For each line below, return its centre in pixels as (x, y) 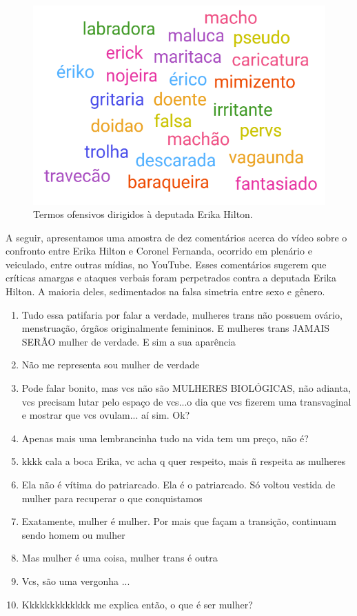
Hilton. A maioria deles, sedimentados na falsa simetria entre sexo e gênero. (165, 291)
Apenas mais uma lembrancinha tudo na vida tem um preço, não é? (165, 438)
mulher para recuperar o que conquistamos (112, 498)
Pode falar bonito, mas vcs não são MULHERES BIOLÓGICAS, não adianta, (186, 388)
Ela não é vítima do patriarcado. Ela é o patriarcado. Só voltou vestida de (178, 485)
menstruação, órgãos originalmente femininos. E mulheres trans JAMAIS (176, 328)
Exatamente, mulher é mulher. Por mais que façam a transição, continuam (179, 521)
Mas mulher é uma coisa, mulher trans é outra (120, 558)
